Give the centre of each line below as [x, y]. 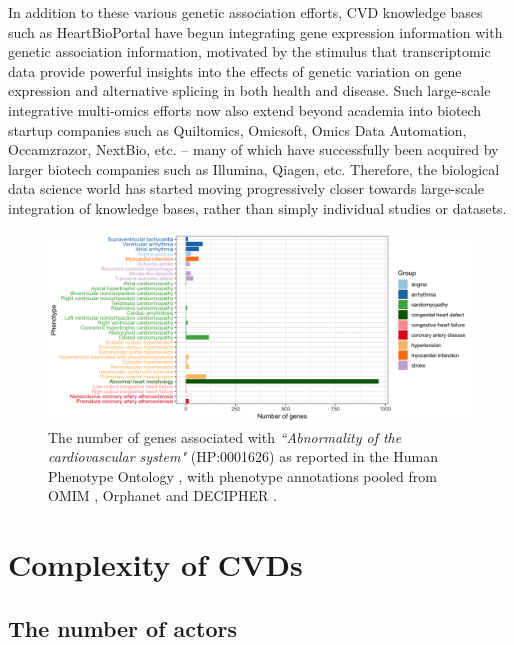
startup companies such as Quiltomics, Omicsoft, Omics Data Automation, [237, 129]
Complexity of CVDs [155, 564]
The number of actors [123, 627]
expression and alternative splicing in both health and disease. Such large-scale [249, 90]
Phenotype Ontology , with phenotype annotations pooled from [242, 475]
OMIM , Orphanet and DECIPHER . [162, 495]
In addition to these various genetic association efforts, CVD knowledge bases [245, 12]
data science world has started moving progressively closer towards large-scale [246, 188]
